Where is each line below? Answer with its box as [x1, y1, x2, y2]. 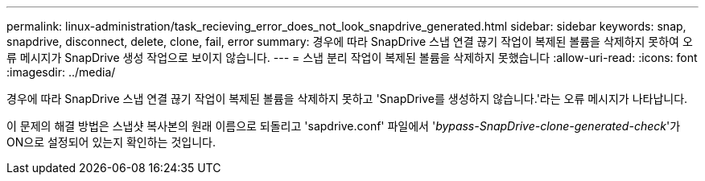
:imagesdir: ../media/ [6, 65, 116, 79]
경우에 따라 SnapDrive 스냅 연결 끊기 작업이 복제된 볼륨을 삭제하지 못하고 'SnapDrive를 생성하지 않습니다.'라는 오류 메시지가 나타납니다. [6, 92, 688, 105]
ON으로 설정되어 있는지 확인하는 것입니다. [6, 135, 216, 149]
